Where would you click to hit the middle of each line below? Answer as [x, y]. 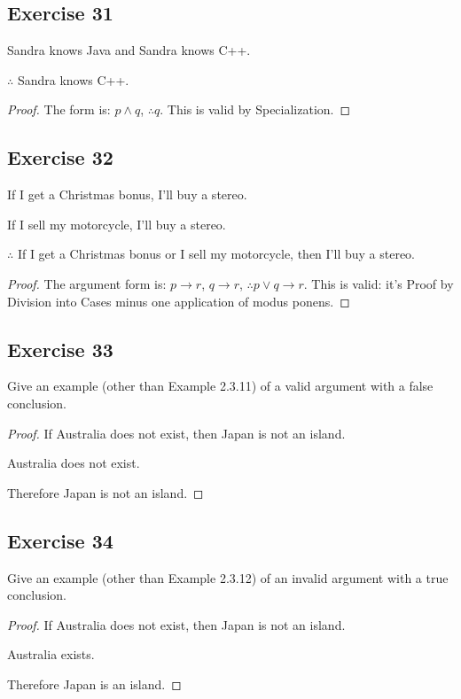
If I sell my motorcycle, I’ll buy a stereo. [117, 224]
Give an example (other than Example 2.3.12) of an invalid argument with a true [228, 577]
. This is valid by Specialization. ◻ [255, 109]
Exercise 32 [60, 157]
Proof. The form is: [59, 109]
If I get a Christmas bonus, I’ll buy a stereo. [127, 194]
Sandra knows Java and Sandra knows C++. [129, 50]
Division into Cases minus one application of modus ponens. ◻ [179, 301]
